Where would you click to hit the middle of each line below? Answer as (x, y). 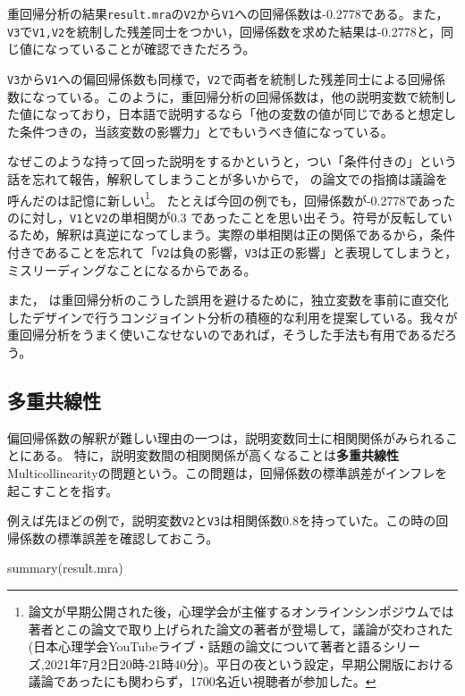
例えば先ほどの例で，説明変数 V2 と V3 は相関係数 (145, 520)
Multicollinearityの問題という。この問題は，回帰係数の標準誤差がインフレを (228, 473)
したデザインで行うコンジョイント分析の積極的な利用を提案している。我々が (232, 317)
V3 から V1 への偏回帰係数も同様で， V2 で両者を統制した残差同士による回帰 (220, 78)
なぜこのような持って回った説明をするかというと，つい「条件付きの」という (232, 161)
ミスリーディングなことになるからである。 (132, 269)
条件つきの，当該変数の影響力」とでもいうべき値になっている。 (206, 131)
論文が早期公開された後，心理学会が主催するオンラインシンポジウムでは (241, 612)
